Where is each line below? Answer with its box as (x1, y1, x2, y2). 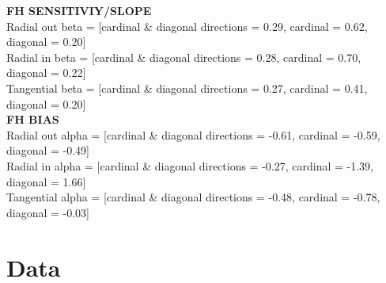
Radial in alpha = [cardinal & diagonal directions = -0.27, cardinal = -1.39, (6, 157, 374, 174)
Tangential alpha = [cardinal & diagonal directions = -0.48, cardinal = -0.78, (6, 189, 380, 205)
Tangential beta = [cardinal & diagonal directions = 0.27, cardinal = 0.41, (6, 79, 368, 96)
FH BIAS (6, 111, 59, 128)
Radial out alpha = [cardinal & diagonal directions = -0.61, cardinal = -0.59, (6, 126, 380, 143)
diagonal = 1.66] (6, 173, 86, 189)
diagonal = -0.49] (6, 142, 90, 159)
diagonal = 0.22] (6, 64, 86, 81)
